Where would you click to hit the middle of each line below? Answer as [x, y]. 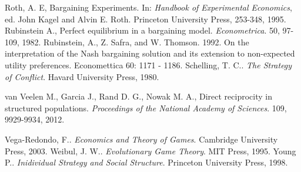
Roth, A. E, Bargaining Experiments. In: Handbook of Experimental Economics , [148, 7]
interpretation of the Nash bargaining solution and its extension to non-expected [150, 53]
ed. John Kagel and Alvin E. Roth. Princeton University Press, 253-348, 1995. [146, 19]
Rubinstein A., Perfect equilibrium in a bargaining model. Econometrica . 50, [142, 30]
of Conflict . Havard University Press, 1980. [82, 76]
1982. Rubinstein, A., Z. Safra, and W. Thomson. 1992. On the [136, 42]
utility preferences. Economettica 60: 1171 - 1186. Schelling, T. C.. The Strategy [148, 64]
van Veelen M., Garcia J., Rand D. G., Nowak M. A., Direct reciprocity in [138, 96]
